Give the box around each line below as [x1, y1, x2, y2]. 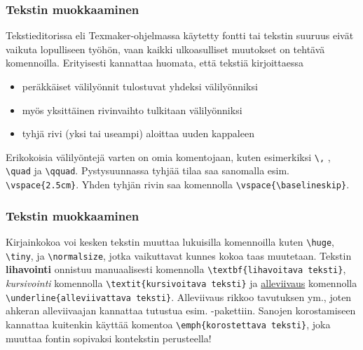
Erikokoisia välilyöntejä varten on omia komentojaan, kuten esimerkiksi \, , [6, 149, 331, 164]
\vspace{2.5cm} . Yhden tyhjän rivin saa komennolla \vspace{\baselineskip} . [6, 177, 350, 192]
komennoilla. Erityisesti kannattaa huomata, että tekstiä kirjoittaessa [6, 55, 303, 70]
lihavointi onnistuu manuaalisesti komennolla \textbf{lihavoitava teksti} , [6, 262, 346, 276]
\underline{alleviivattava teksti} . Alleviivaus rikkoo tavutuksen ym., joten [6, 289, 352, 304]
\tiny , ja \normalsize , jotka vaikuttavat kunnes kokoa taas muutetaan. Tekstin [6, 248, 352, 262]
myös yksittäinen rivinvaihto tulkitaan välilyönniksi [22, 102, 242, 117]
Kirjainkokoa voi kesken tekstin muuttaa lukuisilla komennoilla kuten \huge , [6, 234, 334, 248]
